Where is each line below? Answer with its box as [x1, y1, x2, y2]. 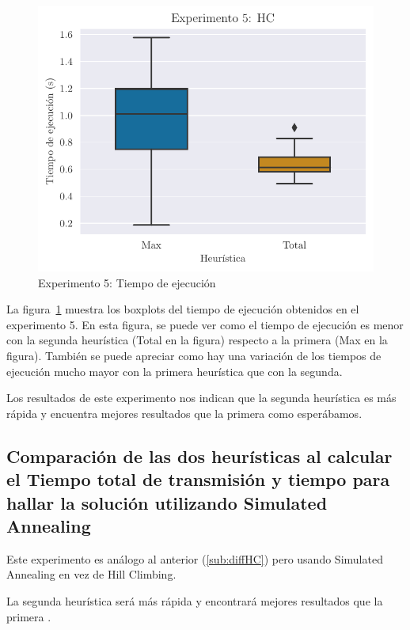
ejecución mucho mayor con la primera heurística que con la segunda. [6, 362, 343, 379]
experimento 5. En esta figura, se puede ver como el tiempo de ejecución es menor [6, 316, 404, 332]
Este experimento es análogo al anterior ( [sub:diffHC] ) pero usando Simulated [6, 550, 383, 567]
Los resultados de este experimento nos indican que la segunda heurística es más [6, 389, 397, 406]
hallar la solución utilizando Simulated [6, 490, 328, 514]
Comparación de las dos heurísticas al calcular [6, 443, 393, 468]
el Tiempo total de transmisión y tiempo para [6, 467, 390, 491]
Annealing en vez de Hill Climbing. [6, 566, 177, 583]
